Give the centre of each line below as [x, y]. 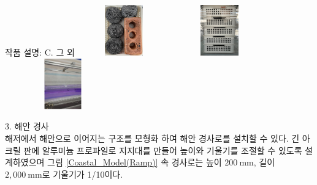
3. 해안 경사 [27, 126]
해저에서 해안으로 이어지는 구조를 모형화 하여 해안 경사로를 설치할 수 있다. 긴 [152, 138]
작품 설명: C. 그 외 [40, 52]
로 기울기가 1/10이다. [82, 174]
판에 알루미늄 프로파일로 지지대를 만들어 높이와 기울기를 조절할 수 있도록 [163, 150]
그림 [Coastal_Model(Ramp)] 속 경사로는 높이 [135, 162]
